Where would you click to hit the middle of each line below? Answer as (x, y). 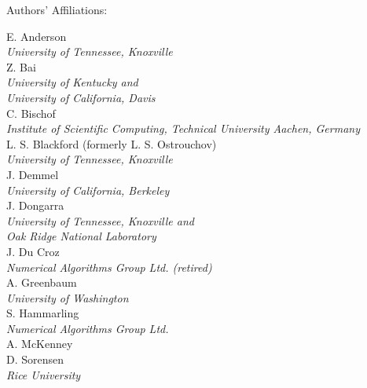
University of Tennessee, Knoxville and (100, 220)
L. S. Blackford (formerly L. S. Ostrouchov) (112, 143)
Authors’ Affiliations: (57, 9)
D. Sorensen (35, 359)
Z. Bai (21, 66)
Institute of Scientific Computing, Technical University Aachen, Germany (183, 128)
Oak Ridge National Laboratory (81, 236)
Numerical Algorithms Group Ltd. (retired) (109, 267)
